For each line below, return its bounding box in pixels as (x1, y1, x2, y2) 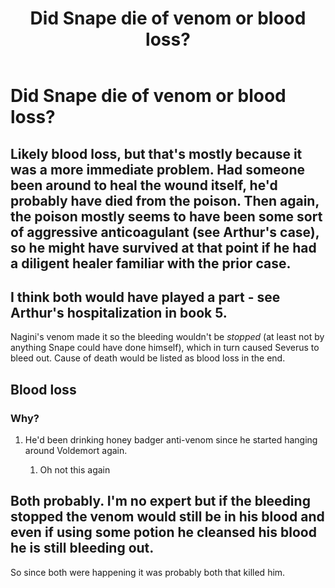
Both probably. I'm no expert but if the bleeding (10, 493, 311, 510)
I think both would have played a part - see (10, 288, 281, 306)
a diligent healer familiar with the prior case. (10, 255, 292, 272)
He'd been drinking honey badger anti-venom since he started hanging (24, 434, 318, 446)
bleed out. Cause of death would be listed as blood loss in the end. (10, 352, 286, 364)
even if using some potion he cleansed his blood (10, 524, 317, 541)
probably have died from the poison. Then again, (10, 192, 320, 209)
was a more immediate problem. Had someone (10, 161, 306, 178)
